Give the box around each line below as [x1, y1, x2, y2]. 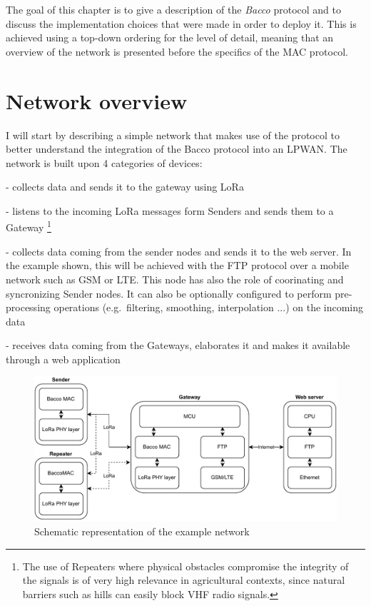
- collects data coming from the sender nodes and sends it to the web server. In [6, 243, 352, 258]
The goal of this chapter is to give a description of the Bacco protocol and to [6, 2, 341, 16]
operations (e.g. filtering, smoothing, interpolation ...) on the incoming [54, 300, 364, 315]
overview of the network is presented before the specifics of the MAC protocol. [6, 44, 348, 59]
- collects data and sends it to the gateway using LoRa [6, 179, 244, 194]
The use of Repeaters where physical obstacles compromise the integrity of [22, 558, 349, 573]
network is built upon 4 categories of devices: [6, 155, 203, 170]
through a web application [6, 351, 121, 366]
